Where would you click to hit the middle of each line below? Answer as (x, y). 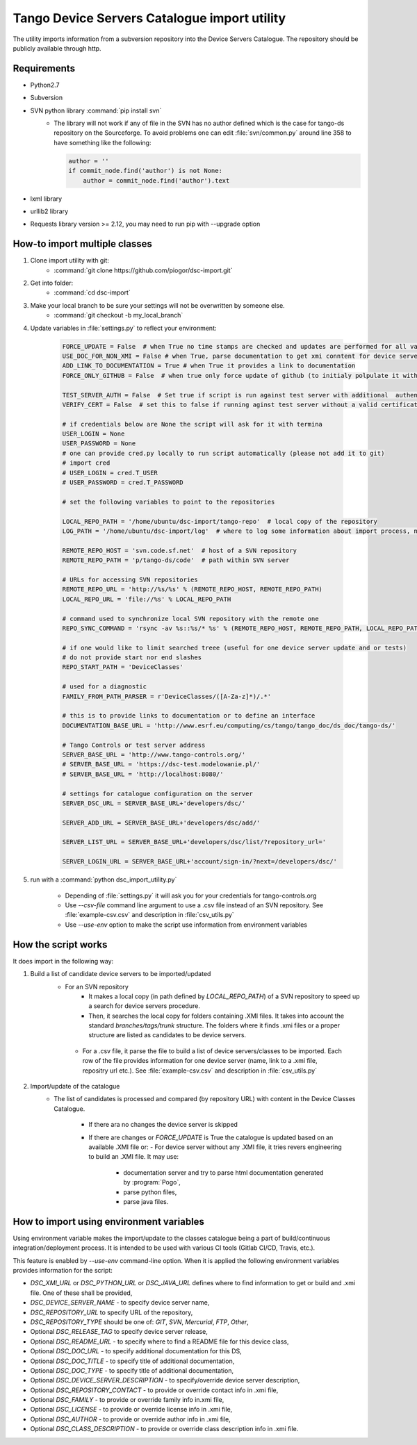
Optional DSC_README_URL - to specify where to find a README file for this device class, (160, 1341)
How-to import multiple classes (82, 244)
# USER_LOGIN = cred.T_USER (110, 473)
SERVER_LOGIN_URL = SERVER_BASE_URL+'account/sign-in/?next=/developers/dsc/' (199, 862)
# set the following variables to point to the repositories (169, 502)
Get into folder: (52, 283)
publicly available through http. (57, 48)
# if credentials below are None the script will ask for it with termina (193, 424)
